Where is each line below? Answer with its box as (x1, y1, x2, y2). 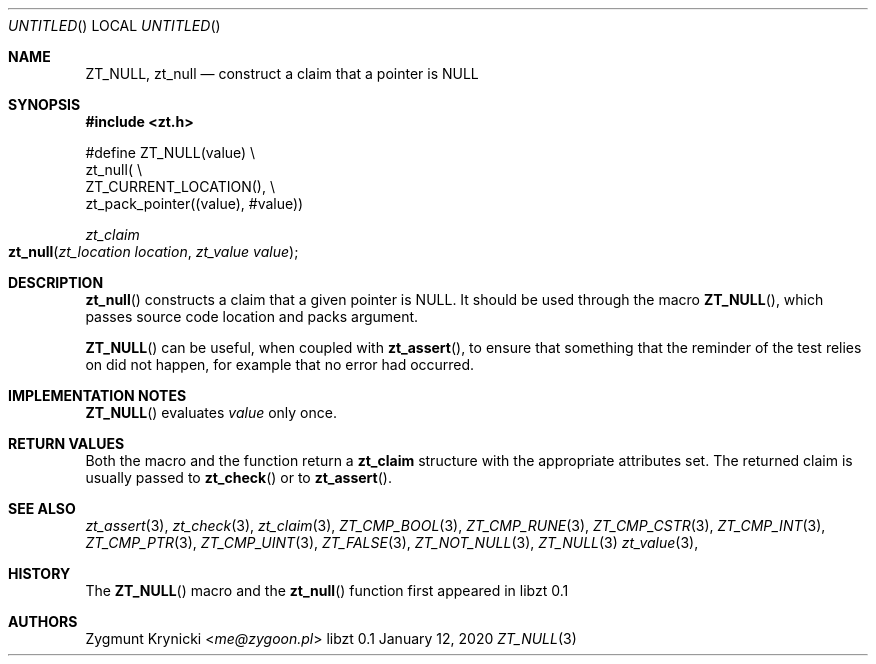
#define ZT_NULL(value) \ (85, 144, 256, 161)
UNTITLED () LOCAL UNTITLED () (8, 17, 221, 34)
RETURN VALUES (8, 435, 125, 452)
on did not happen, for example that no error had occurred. (85, 356, 475, 373)
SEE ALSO (8, 500, 76, 517)
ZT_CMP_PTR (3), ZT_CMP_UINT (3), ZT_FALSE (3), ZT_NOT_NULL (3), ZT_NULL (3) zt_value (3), (85, 534, 699, 551)
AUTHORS (8, 613, 78, 630)
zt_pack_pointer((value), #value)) (85, 195, 304, 212)
